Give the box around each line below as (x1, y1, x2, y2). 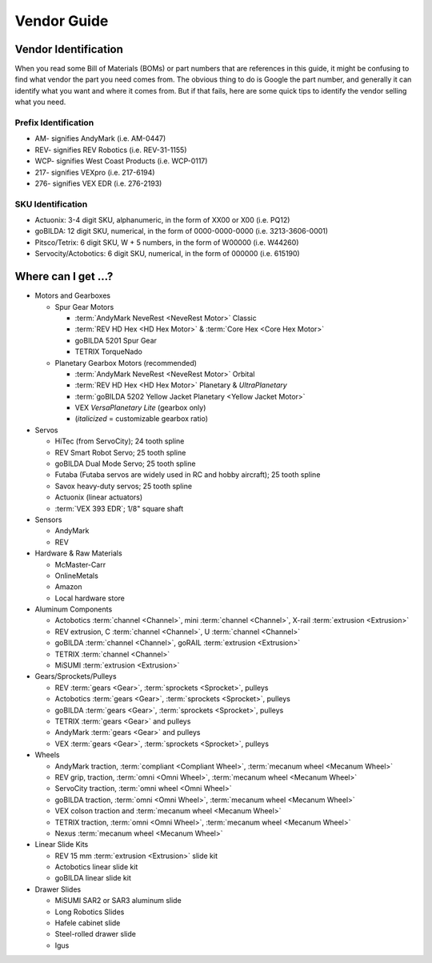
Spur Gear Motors (54, 302, 114, 311)
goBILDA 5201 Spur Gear (74, 335, 158, 345)
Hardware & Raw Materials (34, 548, 123, 558)
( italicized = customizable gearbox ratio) (74, 414, 208, 423)
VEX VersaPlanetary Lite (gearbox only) (74, 403, 206, 412)
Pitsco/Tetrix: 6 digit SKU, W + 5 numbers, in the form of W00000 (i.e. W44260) (34, 237, 299, 247)
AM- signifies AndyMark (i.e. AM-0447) (34, 134, 166, 143)
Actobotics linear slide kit (54, 862, 138, 872)
